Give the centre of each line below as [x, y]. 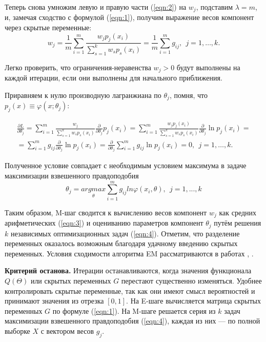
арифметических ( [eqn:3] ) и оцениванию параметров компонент [104, 223]
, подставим [214, 7]
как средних [238, 212]
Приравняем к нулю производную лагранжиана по [83, 95]
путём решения [238, 223]
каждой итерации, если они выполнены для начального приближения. [114, 78]
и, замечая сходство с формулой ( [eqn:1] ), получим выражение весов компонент [129, 17]
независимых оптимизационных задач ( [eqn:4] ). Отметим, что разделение [125, 233]
